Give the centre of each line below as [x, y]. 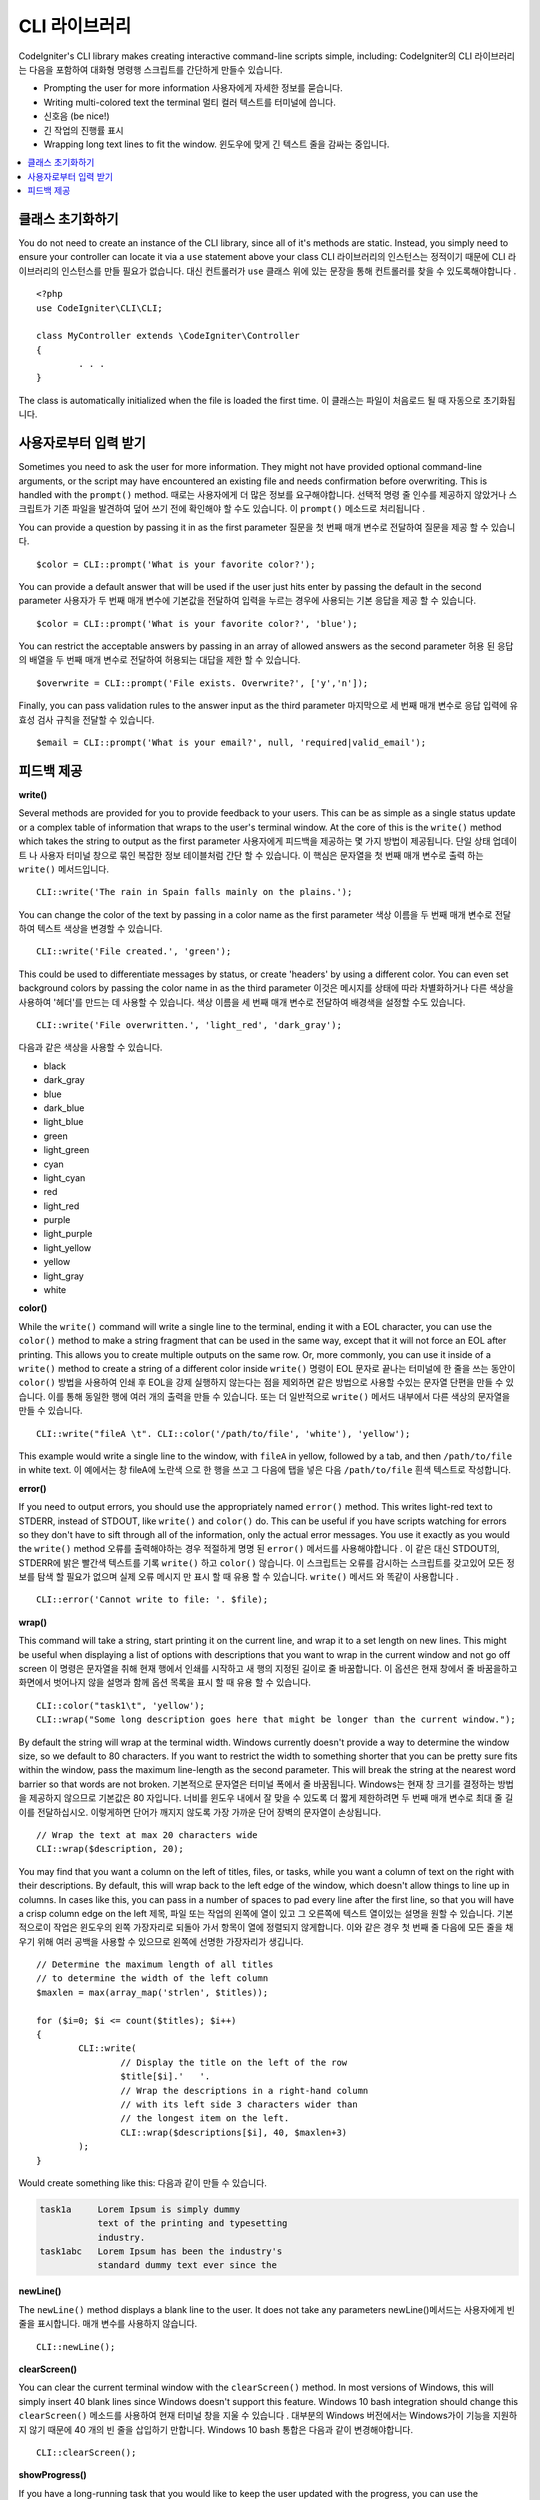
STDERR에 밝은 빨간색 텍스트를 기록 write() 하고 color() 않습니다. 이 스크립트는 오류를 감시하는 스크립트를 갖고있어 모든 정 [266, 1562]
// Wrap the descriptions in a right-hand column [244, 2090]
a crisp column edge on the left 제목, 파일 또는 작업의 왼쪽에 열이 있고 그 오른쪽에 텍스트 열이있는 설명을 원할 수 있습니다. [256, 1913]
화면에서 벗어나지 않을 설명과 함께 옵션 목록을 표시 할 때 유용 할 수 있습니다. [165, 1682]
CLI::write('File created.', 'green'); [134, 951]
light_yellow [67, 1247]
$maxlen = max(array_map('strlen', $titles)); [152, 1992]
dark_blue [64, 1107]
